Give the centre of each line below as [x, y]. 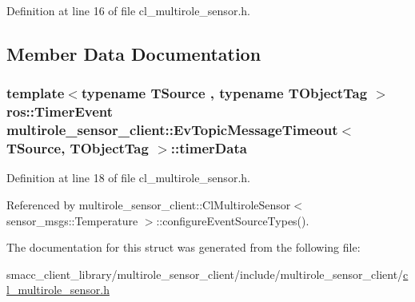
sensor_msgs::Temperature [72, 220]
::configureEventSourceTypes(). [233, 220]
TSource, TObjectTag [78, 148]
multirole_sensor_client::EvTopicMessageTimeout [172, 130]
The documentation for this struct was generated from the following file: [184, 247]
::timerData [209, 148]
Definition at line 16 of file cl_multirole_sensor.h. [128, 10]
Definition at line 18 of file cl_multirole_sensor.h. [128, 178]
